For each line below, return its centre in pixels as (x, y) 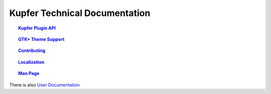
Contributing (32, 50)
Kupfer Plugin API (37, 28)
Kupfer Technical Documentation (80, 13)
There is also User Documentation (45, 84)
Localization (31, 62)
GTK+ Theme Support (41, 39)
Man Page (29, 73)
